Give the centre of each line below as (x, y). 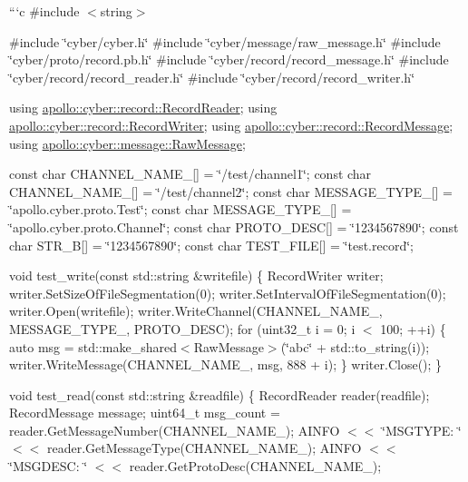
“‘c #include (44, 11)
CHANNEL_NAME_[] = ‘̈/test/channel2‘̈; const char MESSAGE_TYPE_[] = (231, 191)
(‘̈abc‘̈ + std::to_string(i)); (355, 346)
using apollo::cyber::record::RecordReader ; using (143, 108)
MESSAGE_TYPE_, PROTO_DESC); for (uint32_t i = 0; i (182, 328)
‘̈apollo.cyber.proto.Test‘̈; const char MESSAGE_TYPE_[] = (180, 209)
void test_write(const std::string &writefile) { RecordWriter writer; (196, 275)
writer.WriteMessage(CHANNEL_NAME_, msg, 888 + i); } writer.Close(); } (226, 364)
